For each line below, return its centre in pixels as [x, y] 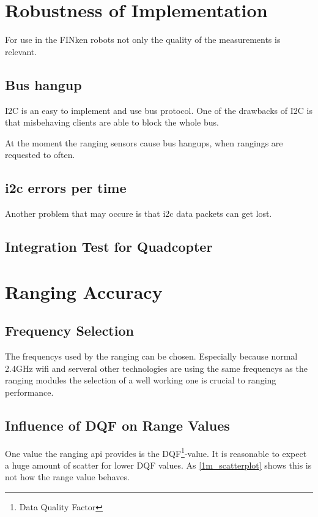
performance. [29, 392]
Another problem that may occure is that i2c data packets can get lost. [139, 213]
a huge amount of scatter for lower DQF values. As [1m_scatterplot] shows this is [158, 465]
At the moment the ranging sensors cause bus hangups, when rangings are [144, 142]
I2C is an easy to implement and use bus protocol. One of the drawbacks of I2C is [159, 110]
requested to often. [40, 155]
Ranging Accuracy [84, 291]
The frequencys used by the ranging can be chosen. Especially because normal [151, 356]
